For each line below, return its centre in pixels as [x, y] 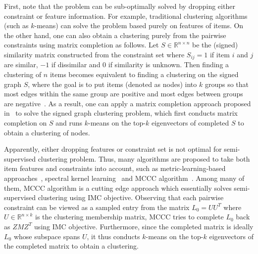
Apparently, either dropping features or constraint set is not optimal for [113, 149]
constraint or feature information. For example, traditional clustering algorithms [126, 16]
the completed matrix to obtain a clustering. [71, 246]
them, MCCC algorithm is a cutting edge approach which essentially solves [118, 188]
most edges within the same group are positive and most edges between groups [124, 94]
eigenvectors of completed [190, 122]
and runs [69, 122]
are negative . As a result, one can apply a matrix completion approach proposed [128, 103]
